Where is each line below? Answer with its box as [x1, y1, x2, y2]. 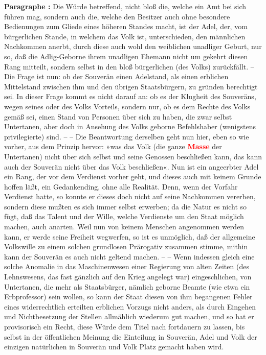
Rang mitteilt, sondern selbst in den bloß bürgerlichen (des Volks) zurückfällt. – [4, 61, 254, 72]
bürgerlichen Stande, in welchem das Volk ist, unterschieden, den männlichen [4, 31, 246, 41]
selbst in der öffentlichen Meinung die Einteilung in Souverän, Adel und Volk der [4, 331, 257, 342]
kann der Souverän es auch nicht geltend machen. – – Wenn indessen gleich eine [4, 251, 255, 262]
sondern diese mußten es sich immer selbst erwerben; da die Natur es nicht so [4, 201, 247, 211]
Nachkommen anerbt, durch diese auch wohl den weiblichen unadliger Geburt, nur [4, 41, 262, 52]
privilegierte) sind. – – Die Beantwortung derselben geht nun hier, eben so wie [4, 131, 249, 141]
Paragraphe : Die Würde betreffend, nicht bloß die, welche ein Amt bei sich [4, 1, 247, 11]
